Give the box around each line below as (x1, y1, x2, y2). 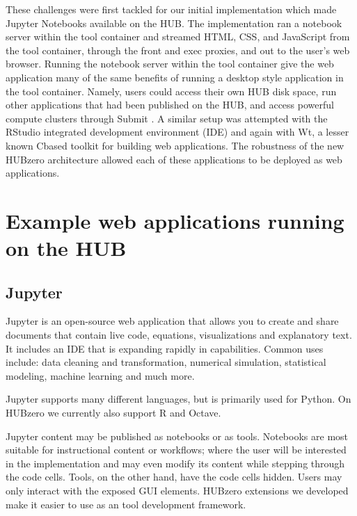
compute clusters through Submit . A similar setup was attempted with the (6, 111, 328, 125)
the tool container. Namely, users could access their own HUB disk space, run (6, 83, 337, 98)
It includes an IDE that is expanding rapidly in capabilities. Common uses (6, 341, 324, 355)
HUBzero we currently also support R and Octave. (6, 405, 221, 420)
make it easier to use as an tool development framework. (6, 497, 246, 511)
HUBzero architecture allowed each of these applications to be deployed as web (6, 152, 342, 166)
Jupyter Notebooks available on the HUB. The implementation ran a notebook (6, 15, 342, 30)
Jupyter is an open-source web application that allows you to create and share (6, 314, 339, 328)
